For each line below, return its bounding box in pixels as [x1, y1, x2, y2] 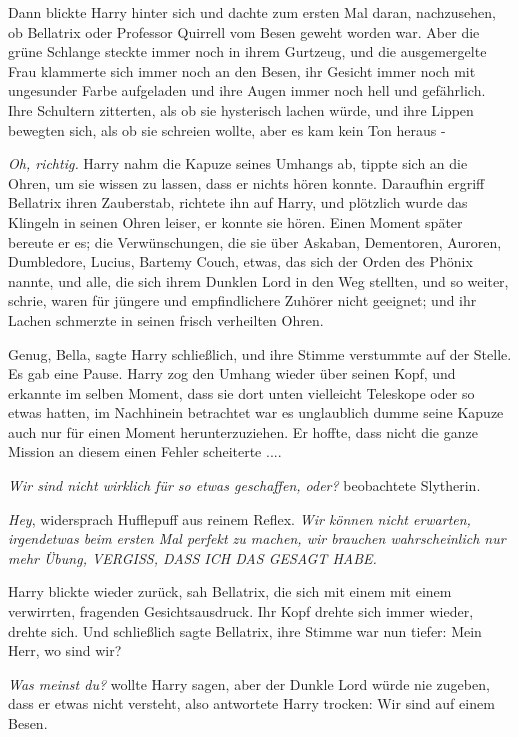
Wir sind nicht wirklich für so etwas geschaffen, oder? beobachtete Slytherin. [8, 475, 481, 496]
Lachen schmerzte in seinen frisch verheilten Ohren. [8, 309, 324, 330]
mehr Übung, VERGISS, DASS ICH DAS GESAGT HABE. [8, 547, 377, 568]
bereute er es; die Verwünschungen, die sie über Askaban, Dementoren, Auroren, [8, 231, 502, 252]
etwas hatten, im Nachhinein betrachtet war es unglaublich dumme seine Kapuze [8, 402, 504, 423]
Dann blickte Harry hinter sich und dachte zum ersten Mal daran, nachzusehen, [8, 2, 496, 22]
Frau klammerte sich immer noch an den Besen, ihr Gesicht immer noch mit [8, 60, 476, 81]
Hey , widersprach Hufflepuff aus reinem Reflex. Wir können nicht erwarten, [8, 508, 471, 529]
